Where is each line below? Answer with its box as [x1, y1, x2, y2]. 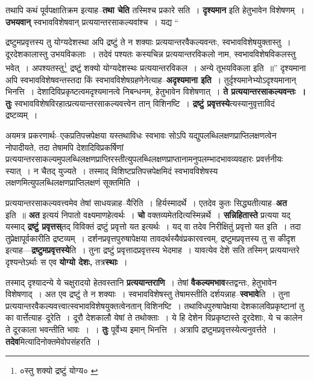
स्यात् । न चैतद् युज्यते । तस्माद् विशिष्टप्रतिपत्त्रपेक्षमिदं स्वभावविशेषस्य [5, 164, 218, 177]
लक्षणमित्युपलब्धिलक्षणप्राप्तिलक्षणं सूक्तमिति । [5, 176, 140, 189]
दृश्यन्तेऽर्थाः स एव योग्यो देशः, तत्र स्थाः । [5, 255, 128, 268]
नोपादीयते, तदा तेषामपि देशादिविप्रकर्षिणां [5, 140, 124, 153]
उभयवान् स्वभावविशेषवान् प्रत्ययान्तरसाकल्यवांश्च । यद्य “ [5, 15, 179, 28]
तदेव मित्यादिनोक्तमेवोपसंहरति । [5, 335, 101, 347]
